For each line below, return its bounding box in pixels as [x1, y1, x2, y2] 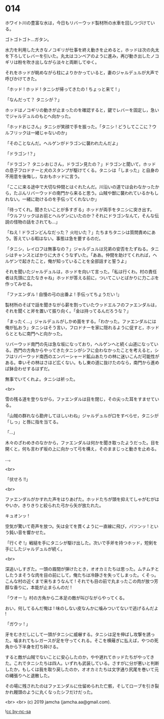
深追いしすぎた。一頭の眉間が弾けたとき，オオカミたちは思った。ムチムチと [5, 566, 160, 572]
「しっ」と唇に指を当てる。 [5, 419, 61, 425]
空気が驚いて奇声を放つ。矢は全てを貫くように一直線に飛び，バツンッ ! [5, 523, 149, 529]
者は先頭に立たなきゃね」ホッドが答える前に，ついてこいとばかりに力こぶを [5, 275, 159, 281]
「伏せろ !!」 [5, 476, 30, 482]
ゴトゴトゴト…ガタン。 [5, 36, 52, 42]
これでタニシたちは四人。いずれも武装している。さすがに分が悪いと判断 [13, 660, 160, 666]
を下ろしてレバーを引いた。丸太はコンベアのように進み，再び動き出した [5, 53, 151, 59]
